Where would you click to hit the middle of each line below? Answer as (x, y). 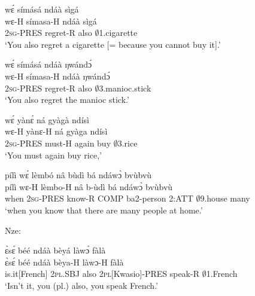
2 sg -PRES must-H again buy (58, 143)
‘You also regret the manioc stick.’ (67, 100)
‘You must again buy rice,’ (53, 155)
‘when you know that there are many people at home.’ (104, 210)
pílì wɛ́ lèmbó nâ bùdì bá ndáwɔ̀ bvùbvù (78, 175)
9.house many (225, 198)
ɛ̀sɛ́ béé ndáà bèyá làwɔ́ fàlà (55, 250)
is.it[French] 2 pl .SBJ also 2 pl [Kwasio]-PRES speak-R (102, 274)
